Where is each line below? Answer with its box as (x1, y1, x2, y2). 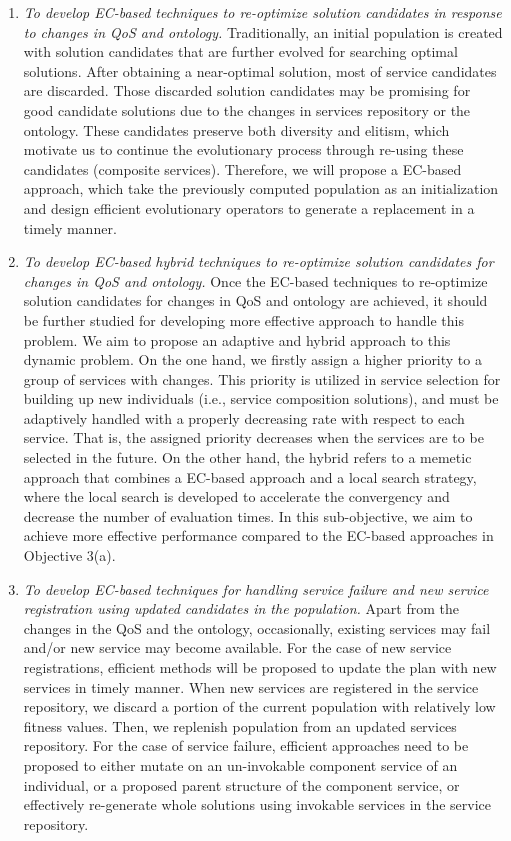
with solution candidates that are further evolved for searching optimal (23, 41, 458, 62)
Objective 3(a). (23, 545, 116, 566)
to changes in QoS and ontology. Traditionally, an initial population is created (23, 21, 503, 42)
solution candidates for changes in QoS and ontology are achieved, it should (23, 290, 488, 311)
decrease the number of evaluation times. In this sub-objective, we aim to (23, 505, 473, 526)
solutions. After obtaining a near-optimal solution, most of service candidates (23, 60, 497, 81)
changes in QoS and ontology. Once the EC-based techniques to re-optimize (23, 270, 488, 291)
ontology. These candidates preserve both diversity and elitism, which (23, 119, 450, 140)
